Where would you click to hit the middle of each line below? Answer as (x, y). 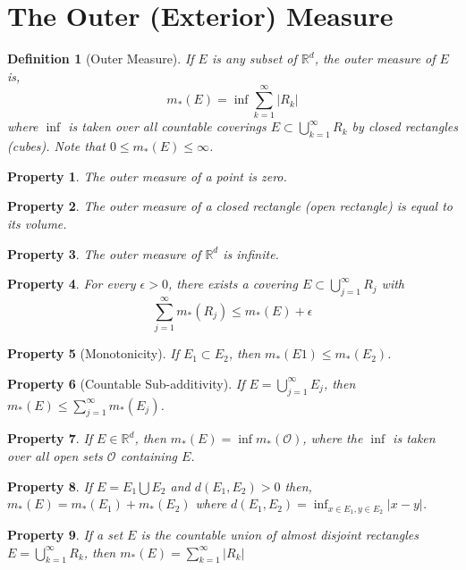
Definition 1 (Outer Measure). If (101, 59)
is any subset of (254, 59)
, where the (333, 438)
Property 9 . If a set (65, 534)
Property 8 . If (50, 486)
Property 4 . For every (72, 284)
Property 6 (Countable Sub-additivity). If (126, 383)
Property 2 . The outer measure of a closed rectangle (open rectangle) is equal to (230, 206)
